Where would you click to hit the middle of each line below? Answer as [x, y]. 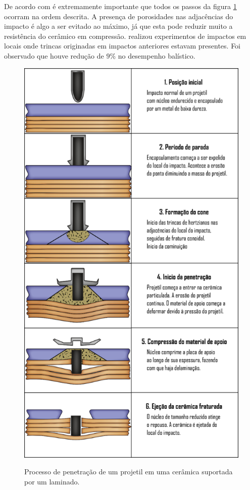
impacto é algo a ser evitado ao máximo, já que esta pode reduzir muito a [118, 26]
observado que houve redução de [54, 55]
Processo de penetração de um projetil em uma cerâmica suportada [129, 472]
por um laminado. [52, 481]
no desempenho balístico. [157, 55]
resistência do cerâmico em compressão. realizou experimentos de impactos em [125, 36]
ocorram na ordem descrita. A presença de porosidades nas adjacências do [119, 16]
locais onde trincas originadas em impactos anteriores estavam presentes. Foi [122, 46]
